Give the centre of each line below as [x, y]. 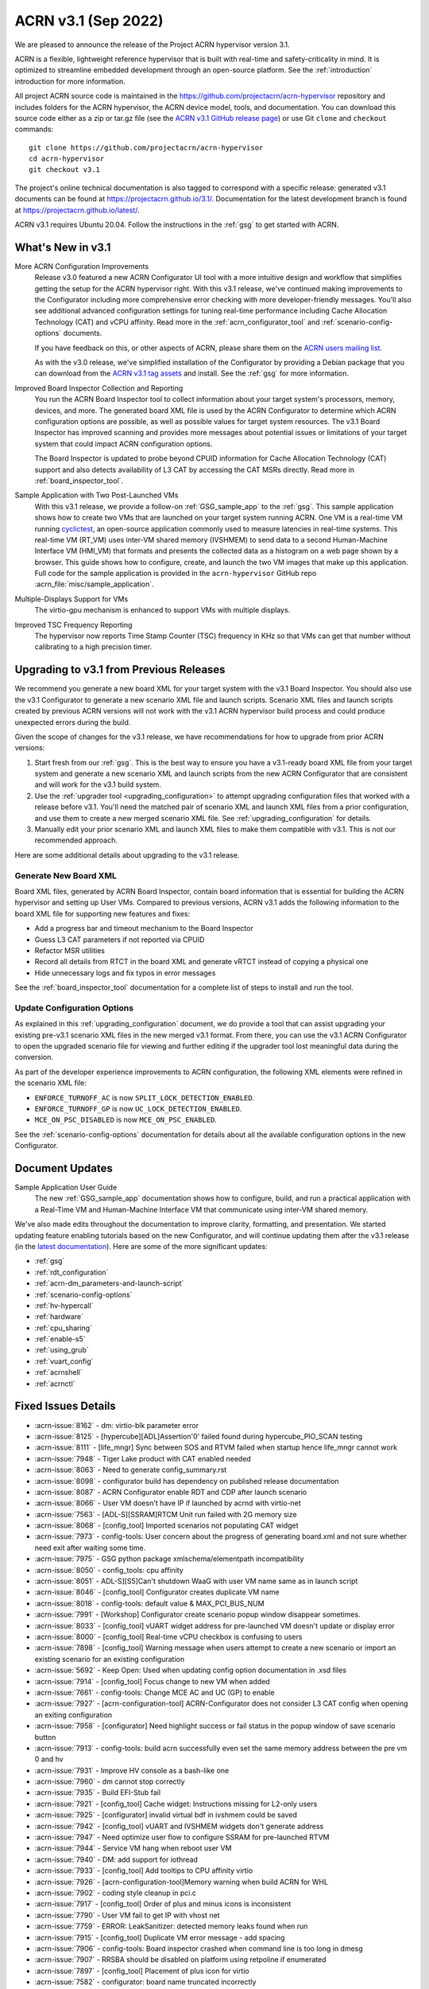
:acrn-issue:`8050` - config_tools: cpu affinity [109, 1570]
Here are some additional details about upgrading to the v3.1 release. [127, 854]
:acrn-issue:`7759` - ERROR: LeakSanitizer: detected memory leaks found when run [171, 1926]
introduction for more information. [70, 81]
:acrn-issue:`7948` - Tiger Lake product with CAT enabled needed [143, 1458]
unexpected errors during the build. [73, 722]
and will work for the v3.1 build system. [98, 784]
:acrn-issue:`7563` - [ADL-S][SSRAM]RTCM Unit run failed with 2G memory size [166, 1514]
